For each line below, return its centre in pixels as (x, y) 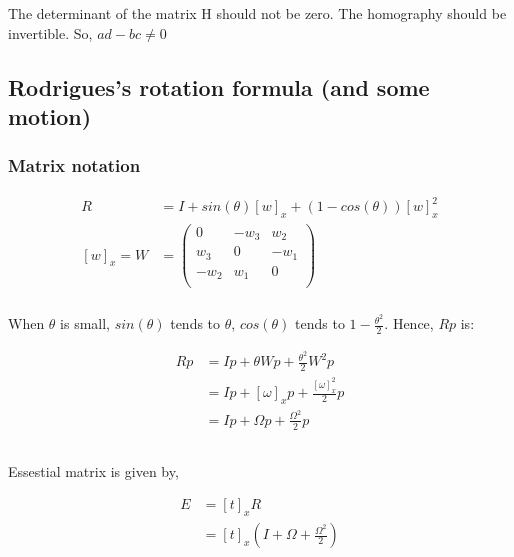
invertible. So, (50, 32)
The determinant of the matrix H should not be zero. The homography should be (257, 12)
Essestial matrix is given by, (93, 470)
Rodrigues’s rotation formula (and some (219, 86)
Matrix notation (74, 165)
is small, (85, 323)
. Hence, (409, 323)
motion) (50, 115)
